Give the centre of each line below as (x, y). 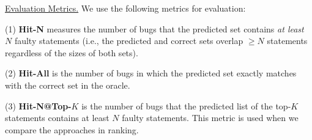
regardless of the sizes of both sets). (72, 52)
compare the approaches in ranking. (72, 129)
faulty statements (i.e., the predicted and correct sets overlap (129, 41)
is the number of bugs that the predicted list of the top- (186, 105)
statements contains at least (57, 118)
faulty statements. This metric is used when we (210, 118)
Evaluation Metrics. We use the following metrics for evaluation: (125, 8)
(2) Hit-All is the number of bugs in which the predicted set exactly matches (151, 73)
